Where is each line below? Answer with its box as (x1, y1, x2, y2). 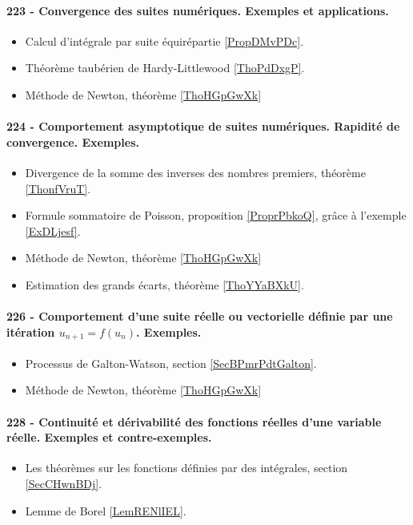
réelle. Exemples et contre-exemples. (6, 429, 212, 446)
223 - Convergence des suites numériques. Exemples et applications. (6, 2, 389, 18)
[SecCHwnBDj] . (25, 475, 102, 491)
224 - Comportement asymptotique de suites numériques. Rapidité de (6, 118, 400, 135)
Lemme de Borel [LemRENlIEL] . (25, 502, 186, 519)
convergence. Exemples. (6, 133, 139, 150)
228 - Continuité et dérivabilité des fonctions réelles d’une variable (6, 413, 382, 430)
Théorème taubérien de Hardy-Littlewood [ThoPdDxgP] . (25, 59, 305, 76)
